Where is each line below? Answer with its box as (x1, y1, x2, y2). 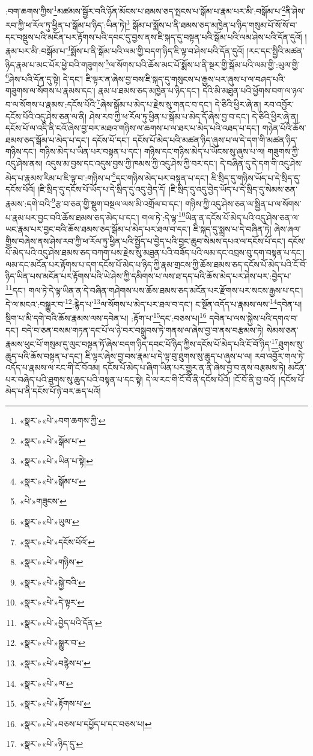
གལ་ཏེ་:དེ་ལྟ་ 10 (142, 209, 186, 223)
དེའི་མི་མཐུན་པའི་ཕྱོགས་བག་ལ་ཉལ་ (202, 84, 305, 96)
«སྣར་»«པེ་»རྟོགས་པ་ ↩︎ (19, 697, 91, 710)
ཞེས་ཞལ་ (274, 223, 301, 235)
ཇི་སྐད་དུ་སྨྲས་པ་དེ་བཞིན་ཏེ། (193, 223, 272, 235)
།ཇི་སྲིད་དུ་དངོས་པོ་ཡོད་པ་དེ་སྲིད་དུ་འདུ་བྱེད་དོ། (38, 182, 166, 195)
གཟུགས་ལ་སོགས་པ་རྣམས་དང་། (5, 84, 96, 96)
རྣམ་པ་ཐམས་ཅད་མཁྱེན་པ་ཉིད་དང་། (98, 84, 200, 96)
